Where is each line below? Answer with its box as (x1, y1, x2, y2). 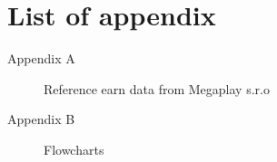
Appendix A (7, 49, 75, 68)
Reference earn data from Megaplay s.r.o (44, 79, 270, 98)
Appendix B (7, 110, 75, 129)
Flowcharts (44, 139, 104, 158)
